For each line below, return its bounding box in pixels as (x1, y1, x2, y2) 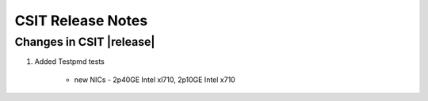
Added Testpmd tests (34, 57, 105, 66)
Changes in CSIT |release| (14, 35, 155, 49)
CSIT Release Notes (14, 12, 148, 29)
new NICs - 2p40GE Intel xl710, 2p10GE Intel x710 (74, 75, 235, 84)
